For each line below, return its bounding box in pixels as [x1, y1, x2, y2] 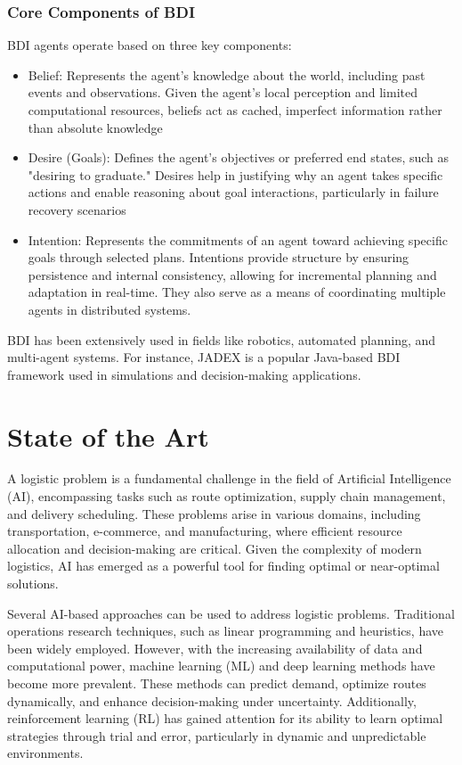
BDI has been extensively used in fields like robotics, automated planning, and [7, 330, 436, 349]
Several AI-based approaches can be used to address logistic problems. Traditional [7, 604, 455, 622]
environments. [7, 744, 84, 762]
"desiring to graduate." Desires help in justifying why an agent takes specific [28, 165, 443, 184]
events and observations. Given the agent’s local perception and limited [28, 83, 418, 102]
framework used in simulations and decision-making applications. [7, 365, 361, 383]
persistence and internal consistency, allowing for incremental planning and [28, 265, 437, 284]
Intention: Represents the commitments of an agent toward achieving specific [28, 230, 448, 249]
